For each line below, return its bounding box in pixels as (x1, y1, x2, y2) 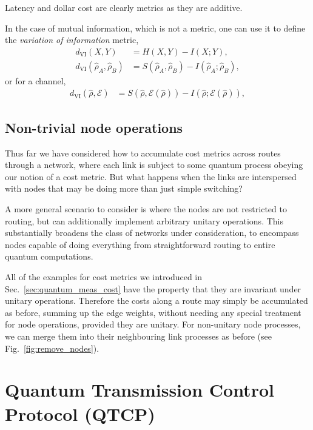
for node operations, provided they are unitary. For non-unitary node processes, (5, 318, 301, 331)
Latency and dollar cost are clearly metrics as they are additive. (5, 1, 243, 13)
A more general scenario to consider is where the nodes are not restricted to (5, 203, 287, 215)
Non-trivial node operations (5, 118, 183, 136)
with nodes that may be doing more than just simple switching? (5, 182, 243, 195)
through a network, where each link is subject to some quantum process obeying (5, 158, 303, 171)
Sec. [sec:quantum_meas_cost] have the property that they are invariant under (5, 282, 301, 295)
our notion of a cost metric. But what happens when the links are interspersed (5, 170, 297, 183)
